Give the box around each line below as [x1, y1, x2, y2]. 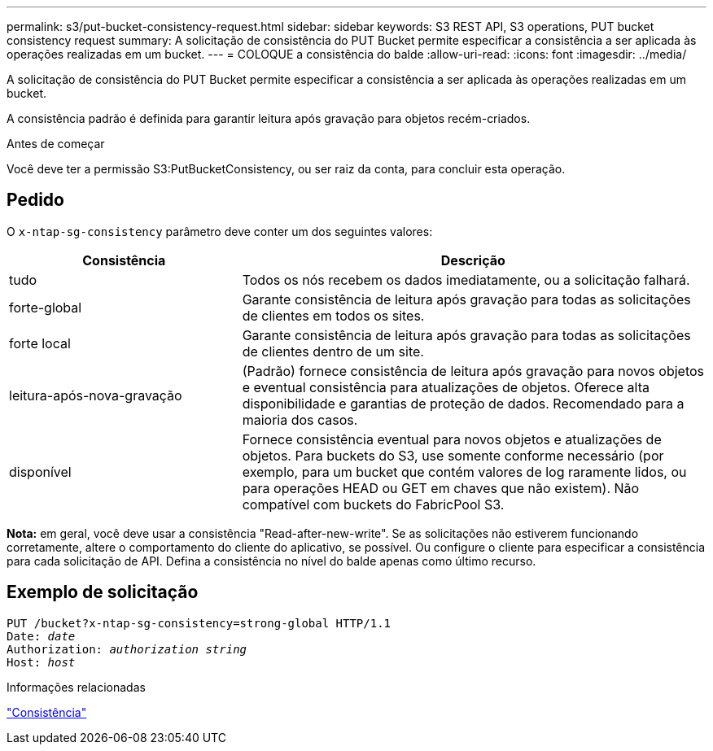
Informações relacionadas [7, 679, 146, 694]
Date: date [7, 629, 76, 643]
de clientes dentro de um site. [242, 343, 424, 360]
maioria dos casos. [242, 411, 358, 428]
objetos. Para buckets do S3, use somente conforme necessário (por [242, 447, 664, 464]
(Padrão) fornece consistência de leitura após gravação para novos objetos [242, 362, 705, 379]
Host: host [7, 655, 76, 669]
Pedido [7, 190, 64, 211]
